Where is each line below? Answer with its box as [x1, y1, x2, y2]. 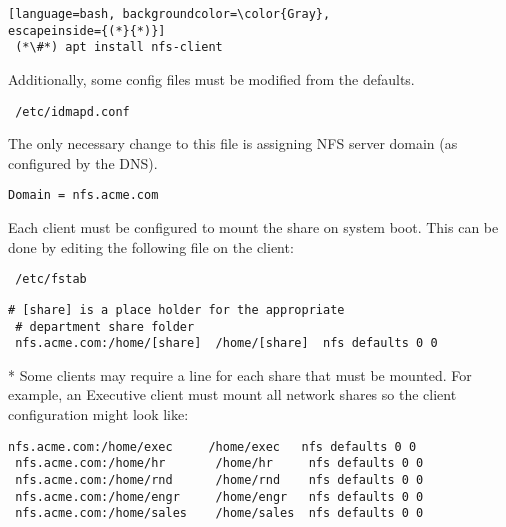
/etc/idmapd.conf [15, 104, 130, 119]
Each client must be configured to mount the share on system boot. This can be [8, 217, 499, 238]
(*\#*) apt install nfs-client [15, 40, 223, 55]
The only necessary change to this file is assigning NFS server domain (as [8, 133, 458, 154]
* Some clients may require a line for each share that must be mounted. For [8, 364, 472, 385]
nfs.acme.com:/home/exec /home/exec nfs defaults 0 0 [8, 439, 417, 454]
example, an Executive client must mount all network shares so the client [8, 384, 457, 405]
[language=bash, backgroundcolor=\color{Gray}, [8, 7, 331, 21]
